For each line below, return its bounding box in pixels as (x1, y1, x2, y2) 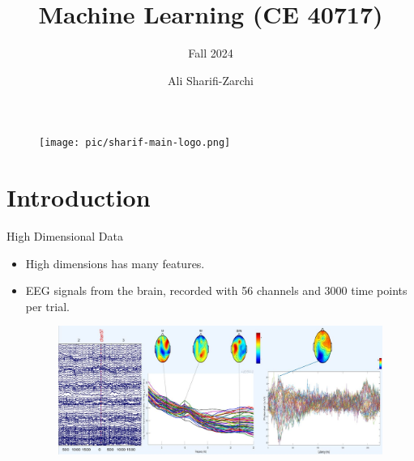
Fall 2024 (188, 45, 233, 62)
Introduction (6, 181, 151, 214)
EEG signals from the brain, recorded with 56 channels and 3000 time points (25, 282, 408, 299)
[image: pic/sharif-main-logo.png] (39, 137, 231, 149)
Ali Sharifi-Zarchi (168, 71, 254, 88)
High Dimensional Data (6, 228, 123, 245)
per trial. (25, 297, 70, 314)
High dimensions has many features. (25, 254, 205, 271)
